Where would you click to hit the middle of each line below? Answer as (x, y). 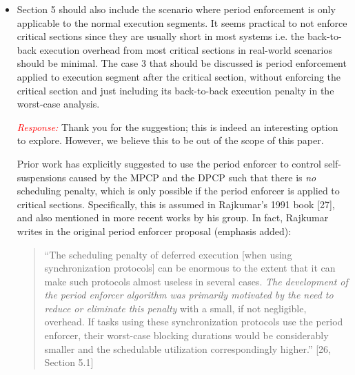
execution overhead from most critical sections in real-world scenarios (186, 49)
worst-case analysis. (58, 104)
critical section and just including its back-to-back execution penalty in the (175, 90)
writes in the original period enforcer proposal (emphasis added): (154, 231)
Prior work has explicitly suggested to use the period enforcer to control (169, 163)
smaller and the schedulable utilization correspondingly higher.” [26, (187, 348)
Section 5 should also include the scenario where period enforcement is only (176, 9)
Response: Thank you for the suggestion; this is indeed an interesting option (177, 126)
